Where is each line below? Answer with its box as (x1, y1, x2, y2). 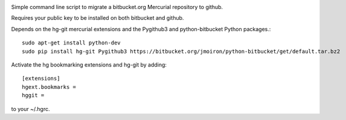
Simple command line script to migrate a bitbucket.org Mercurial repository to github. (11, 4, 223, 10)
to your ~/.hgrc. (11, 105, 50, 112)
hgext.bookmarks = (22, 83, 77, 90)
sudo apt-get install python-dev (22, 40, 121, 46)
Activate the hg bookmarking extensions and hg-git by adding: (11, 61, 167, 68)
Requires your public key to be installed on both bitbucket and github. (11, 14, 184, 22)
